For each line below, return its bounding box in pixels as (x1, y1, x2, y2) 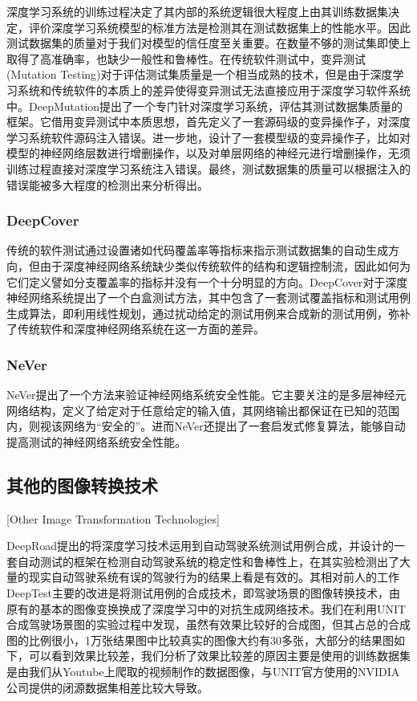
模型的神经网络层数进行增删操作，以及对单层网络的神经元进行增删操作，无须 (6, 145, 411, 161)
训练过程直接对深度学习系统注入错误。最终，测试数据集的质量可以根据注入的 (6, 160, 411, 177)
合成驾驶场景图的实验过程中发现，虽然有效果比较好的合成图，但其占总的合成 (6, 616, 411, 633)
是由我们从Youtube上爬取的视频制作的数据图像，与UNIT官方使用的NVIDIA (6, 663, 400, 680)
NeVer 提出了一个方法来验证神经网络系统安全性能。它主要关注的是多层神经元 (6, 386, 407, 403)
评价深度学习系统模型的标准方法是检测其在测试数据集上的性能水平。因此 (28, 18, 411, 35)
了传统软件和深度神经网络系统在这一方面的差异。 (6, 320, 265, 337)
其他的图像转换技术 (6, 472, 158, 497)
